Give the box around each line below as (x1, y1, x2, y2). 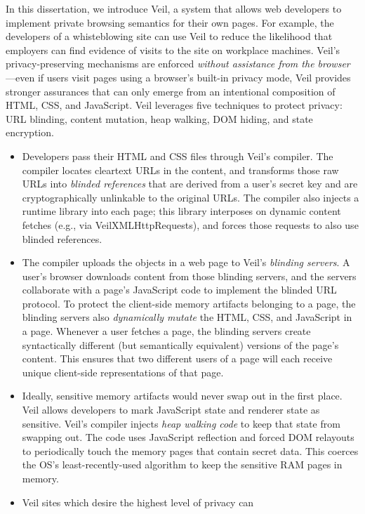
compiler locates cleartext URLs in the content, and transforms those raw (22, 162, 339, 177)
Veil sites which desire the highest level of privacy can (22, 494, 254, 509)
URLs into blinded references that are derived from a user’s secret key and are (22, 176, 358, 191)
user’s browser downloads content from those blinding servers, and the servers (22, 268, 357, 283)
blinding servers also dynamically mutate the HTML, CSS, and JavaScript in (22, 310, 352, 324)
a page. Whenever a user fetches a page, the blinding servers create (22, 324, 311, 338)
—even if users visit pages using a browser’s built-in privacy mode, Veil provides (6, 70, 351, 84)
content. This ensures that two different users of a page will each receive (22, 351, 333, 366)
